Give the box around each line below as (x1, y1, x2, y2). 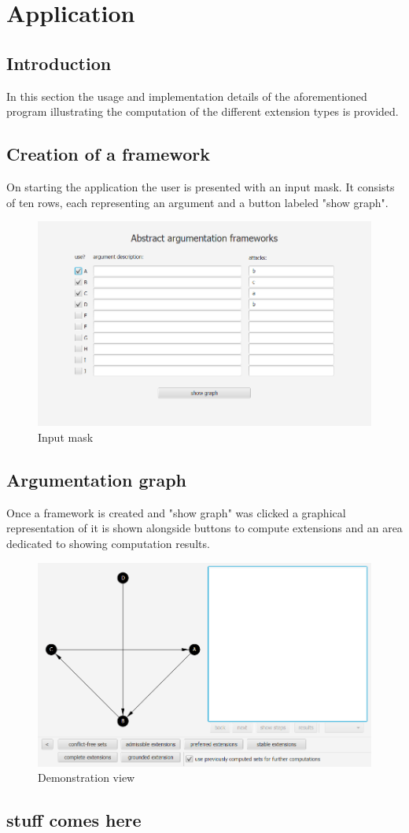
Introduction (6, 50, 112, 75)
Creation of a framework (6, 142, 210, 166)
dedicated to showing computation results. (6, 535, 210, 551)
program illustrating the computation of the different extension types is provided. (6, 103, 399, 120)
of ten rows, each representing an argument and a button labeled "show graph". (6, 194, 389, 210)
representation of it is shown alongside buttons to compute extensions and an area (6, 520, 403, 536)
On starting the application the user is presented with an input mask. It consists (6, 178, 395, 194)
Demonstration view (38, 769, 135, 786)
